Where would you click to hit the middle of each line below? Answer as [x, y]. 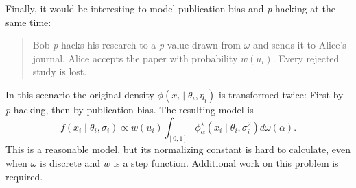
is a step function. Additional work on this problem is [226, 163]
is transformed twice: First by [281, 94]
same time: [28, 22]
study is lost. [60, 71]
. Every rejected [306, 58]
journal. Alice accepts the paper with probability [135, 58]
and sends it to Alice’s [299, 45]
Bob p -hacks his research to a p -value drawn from [137, 45]
